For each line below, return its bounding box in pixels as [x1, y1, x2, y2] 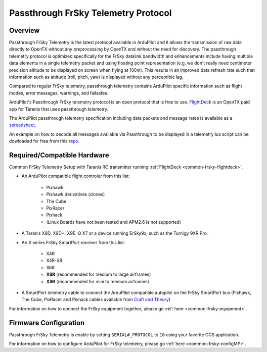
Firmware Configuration [9, 318, 85, 327]
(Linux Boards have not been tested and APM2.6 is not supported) [46, 219, 181, 225]
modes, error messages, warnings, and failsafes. [9, 90, 109, 96]
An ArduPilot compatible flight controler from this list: [21, 173, 130, 179]
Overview [9, 26, 40, 35]
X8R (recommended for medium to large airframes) [46, 271, 151, 277]
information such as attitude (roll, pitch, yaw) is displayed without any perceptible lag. [9, 74, 184, 80]
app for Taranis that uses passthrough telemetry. [9, 106, 109, 112]
